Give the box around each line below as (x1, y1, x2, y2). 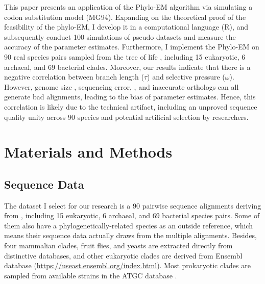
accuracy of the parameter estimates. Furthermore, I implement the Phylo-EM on (4, 41, 259, 52)
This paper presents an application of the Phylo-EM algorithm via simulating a (4, 2, 253, 12)
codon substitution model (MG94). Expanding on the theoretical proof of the (4, 11, 246, 22)
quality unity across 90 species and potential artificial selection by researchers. (4, 111, 249, 122)
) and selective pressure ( (147, 71, 225, 82)
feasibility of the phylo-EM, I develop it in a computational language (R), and (4, 21, 249, 32)
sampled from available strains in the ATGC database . (4, 270, 177, 280)
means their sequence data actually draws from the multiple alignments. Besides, (4, 230, 257, 241)
